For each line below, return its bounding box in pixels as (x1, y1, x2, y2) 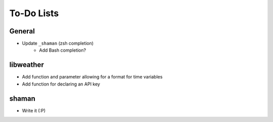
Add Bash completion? (39, 47, 86, 53)
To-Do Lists (9, 8, 59, 19)
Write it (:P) (22, 107, 45, 113)
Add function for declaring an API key (22, 81, 101, 87)
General (9, 27, 35, 35)
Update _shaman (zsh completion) (22, 40, 94, 47)
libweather (9, 61, 44, 69)
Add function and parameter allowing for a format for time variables (22, 74, 163, 80)
